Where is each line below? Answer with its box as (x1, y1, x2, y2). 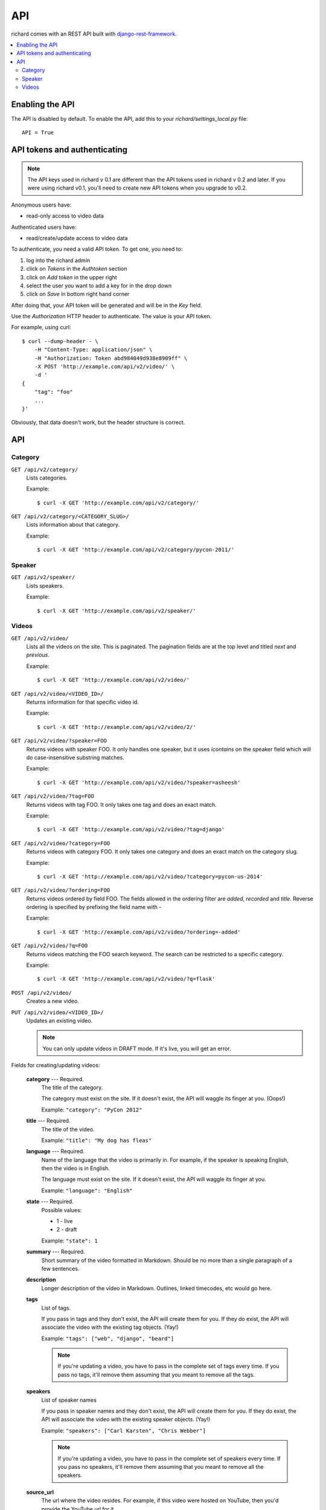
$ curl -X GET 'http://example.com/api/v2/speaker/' (37, 607, 196, 614)
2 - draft (56, 1226, 77, 1233)
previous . (26, 651, 50, 658)
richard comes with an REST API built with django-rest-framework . (11, 30, 177, 37)
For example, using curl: (11, 324, 72, 331)
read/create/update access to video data (26, 234, 128, 242)
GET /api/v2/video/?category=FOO (11, 840, 110, 847)
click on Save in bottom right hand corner (26, 291, 130, 298)
